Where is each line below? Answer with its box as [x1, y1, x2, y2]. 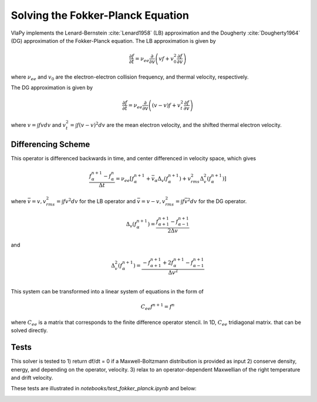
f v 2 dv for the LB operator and [63, 197, 136, 205]
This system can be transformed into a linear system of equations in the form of [11, 288, 204, 295]
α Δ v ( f [154, 175, 168, 183]
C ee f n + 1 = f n [141, 302, 175, 312]
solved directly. [11, 327, 48, 334]
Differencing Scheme [11, 139, 90, 149]
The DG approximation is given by [11, 84, 93, 91]
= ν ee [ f [115, 175, 134, 183]
